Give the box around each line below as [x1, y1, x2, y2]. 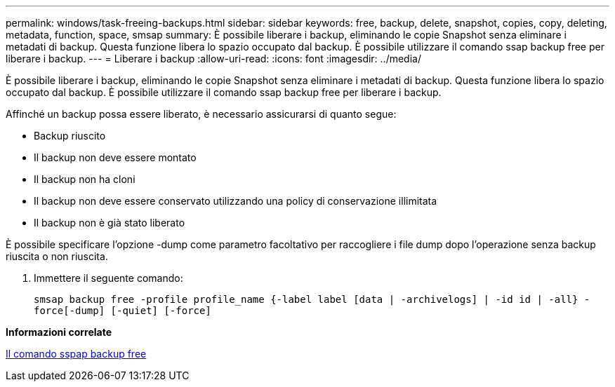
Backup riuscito [34, 130, 106, 142]
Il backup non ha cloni [34, 173, 135, 185]
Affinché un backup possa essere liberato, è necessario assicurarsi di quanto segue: [6, 108, 397, 120]
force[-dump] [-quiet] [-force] [34, 305, 211, 316]
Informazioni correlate [6, 326, 112, 338]
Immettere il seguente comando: [34, 272, 183, 284]
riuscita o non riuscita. [6, 250, 108, 262]
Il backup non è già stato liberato [34, 217, 185, 229]
